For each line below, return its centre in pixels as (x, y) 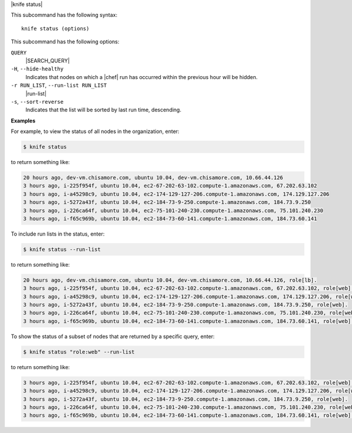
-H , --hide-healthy (37, 69)
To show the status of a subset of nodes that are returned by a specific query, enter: (113, 336)
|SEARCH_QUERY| (48, 60)
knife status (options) (55, 28)
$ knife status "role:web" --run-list (79, 352)
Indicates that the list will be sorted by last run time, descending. (104, 110)
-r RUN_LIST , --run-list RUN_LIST (59, 86)
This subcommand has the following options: (65, 42)
